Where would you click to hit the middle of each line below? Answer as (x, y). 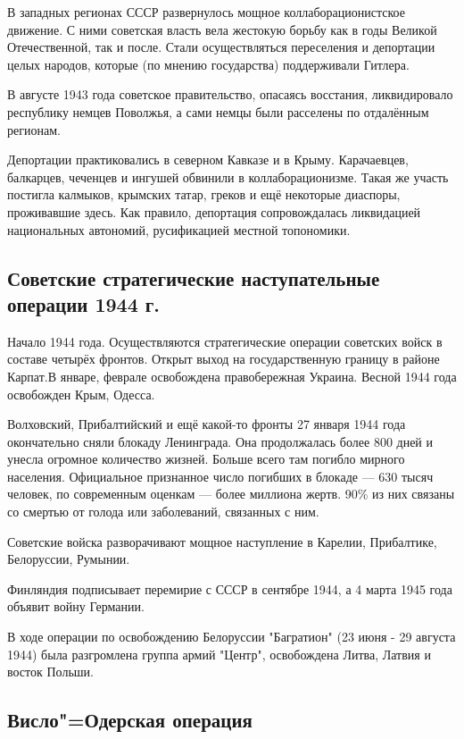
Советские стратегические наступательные (194, 277)
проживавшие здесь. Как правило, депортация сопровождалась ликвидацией (214, 211)
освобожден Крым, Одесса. (81, 394)
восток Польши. (50, 672)
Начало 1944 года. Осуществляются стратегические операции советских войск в (225, 341)
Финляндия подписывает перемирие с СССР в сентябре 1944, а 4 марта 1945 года (230, 588)
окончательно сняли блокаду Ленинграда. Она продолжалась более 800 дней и (220, 441)
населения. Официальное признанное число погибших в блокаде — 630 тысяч (220, 476)
